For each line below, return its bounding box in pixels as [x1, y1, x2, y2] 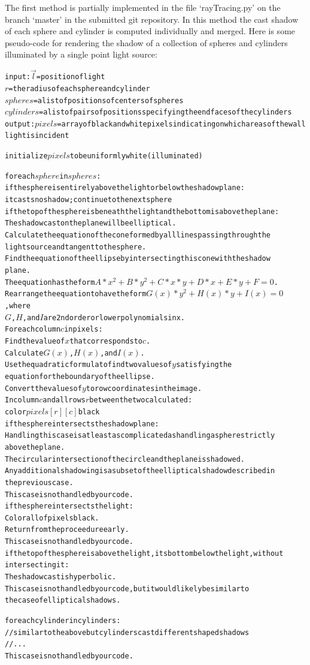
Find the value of [5, 336, 65, 345]
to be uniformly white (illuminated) [69, 152, 203, 161]
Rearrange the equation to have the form [5, 290, 147, 299]
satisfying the [176, 360, 232, 369]
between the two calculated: [89, 396, 193, 405]
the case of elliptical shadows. [5, 596, 121, 605]
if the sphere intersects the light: [5, 502, 133, 511]
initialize [5, 152, 48, 161]
